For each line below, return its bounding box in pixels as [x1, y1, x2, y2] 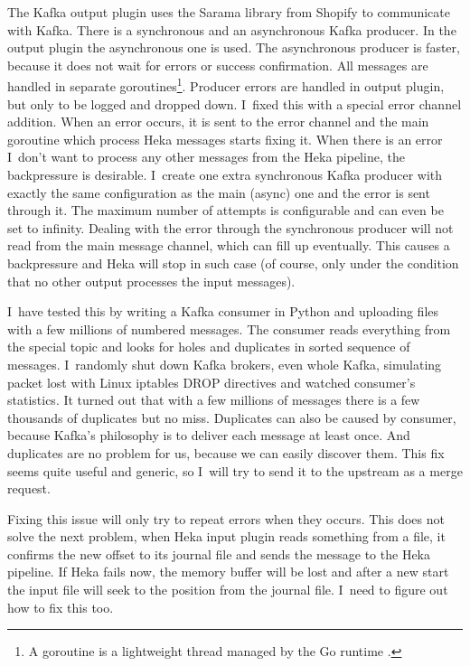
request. [7, 479, 51, 498]
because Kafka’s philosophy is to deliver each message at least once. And [7, 426, 410, 445]
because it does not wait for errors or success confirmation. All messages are [7, 55, 428, 74]
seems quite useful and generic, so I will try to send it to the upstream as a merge [7, 461, 463, 480]
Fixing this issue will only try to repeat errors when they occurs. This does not [7, 509, 445, 528]
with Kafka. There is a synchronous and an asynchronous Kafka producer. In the [7, 20, 456, 39]
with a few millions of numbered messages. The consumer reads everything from [7, 319, 451, 338]
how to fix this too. [7, 597, 114, 616]
